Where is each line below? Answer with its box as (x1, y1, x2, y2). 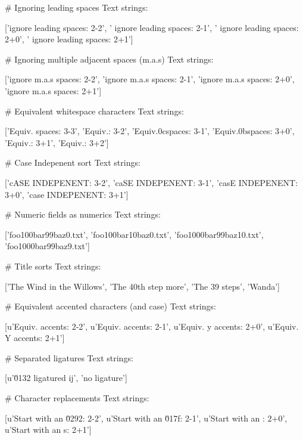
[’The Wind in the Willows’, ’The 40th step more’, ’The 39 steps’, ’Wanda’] (5, 280, 280, 292)
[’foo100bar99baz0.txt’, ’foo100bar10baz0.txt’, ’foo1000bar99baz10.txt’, (5, 228, 264, 240)
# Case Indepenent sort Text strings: (5, 156, 140, 169)
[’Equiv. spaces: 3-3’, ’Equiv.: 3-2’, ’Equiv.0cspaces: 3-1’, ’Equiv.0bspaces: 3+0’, (5, 125, 295, 137)
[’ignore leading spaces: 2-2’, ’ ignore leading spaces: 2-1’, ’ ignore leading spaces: (5, 21, 299, 33)
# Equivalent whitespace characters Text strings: (5, 104, 184, 117)
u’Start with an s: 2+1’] (5, 423, 92, 436)
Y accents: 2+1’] (5, 331, 65, 344)
